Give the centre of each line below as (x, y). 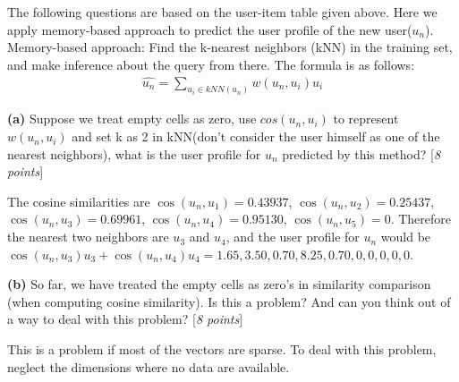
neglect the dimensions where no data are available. (149, 366)
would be (406, 237)
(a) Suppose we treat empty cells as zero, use (132, 119)
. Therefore (421, 219)
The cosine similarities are (79, 201)
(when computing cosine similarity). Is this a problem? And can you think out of (229, 301)
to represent (366, 119)
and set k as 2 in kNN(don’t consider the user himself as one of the (256, 136)
